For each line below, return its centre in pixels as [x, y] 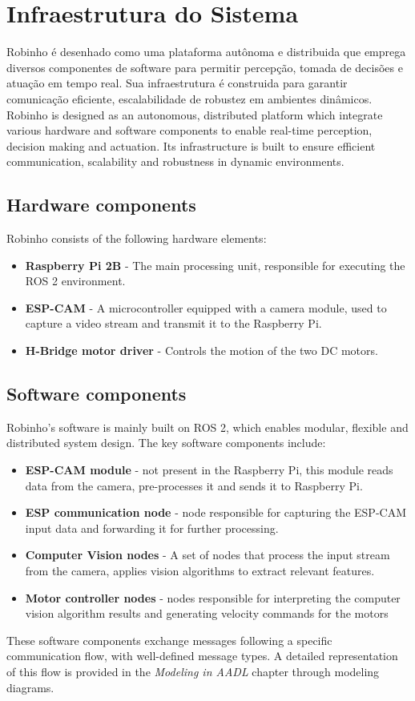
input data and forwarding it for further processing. [152, 528]
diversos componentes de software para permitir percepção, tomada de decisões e [205, 67]
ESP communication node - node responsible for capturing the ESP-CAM [216, 512]
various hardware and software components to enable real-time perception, [189, 130]
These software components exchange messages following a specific [169, 640]
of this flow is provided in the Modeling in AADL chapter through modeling [193, 671]
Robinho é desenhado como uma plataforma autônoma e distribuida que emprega [206, 52]
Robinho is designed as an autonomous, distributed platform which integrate [195, 114]
